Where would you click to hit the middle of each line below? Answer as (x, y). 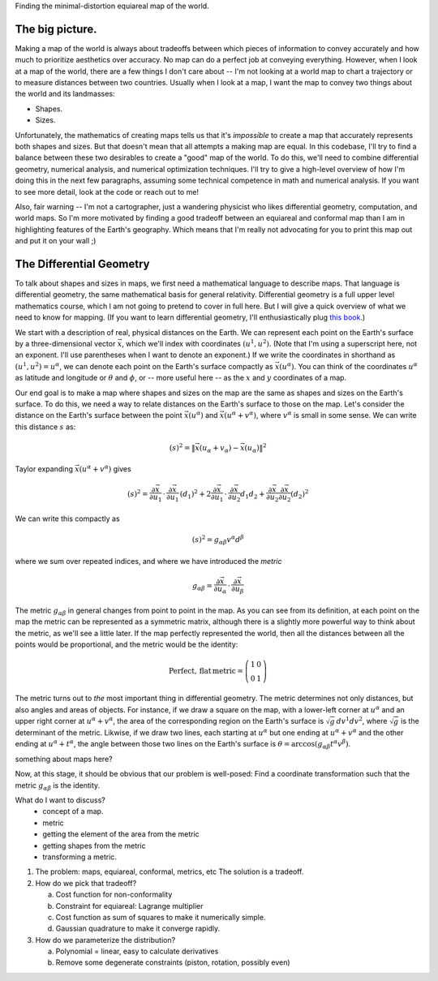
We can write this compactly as (68, 518)
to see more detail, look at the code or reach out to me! (107, 191)
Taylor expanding (44, 469)
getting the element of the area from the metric (121, 834)
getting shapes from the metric (94, 845)
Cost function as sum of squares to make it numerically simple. (161, 917)
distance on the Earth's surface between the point (99, 415)
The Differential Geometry (82, 264)
